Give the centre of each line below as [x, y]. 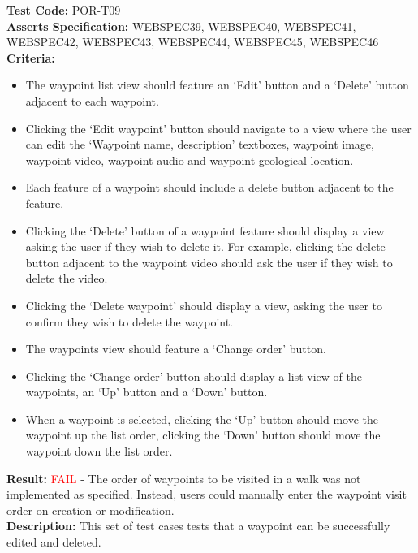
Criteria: [31, 57]
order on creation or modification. [90, 510]
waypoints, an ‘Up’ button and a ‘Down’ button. [147, 392]
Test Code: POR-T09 [64, 10]
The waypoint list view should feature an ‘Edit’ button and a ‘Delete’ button [217, 85]
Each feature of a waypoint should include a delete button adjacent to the [209, 187]
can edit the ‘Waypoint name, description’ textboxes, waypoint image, [200, 144]
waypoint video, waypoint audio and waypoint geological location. [190, 160]
